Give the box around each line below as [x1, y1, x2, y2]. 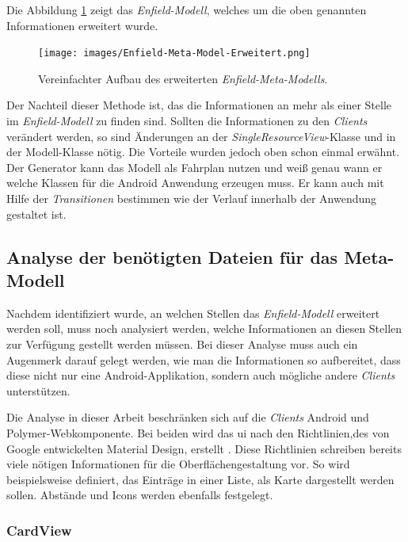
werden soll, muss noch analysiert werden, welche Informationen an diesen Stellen [6, 320, 402, 337]
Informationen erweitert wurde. [6, 17, 158, 33]
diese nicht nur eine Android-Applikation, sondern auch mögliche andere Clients [6, 367, 395, 384]
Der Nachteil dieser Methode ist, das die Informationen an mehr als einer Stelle [6, 97, 392, 113]
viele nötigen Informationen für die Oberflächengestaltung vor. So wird [6, 456, 350, 472]
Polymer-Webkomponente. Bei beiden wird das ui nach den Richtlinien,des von [6, 424, 390, 441]
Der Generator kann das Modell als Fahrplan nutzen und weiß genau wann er [6, 158, 383, 175]
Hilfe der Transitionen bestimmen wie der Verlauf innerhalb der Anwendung [6, 190, 377, 206]
